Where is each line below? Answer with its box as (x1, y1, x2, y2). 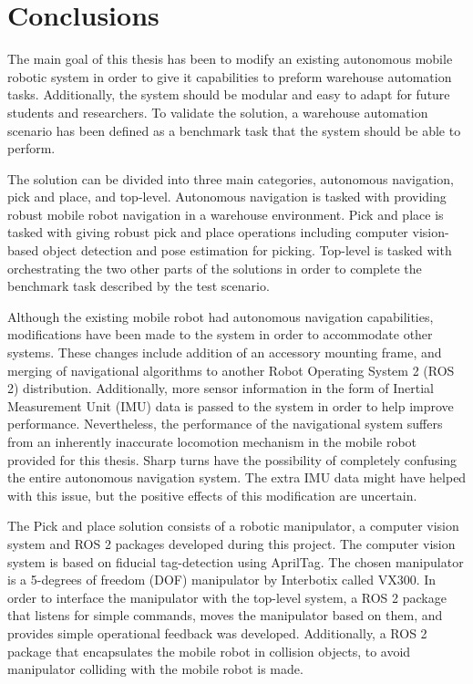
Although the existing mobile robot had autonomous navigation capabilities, (7, 306, 434, 326)
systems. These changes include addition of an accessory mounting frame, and (7, 343, 442, 362)
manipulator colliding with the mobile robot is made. (7, 659, 303, 679)
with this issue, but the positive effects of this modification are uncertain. (7, 485, 417, 504)
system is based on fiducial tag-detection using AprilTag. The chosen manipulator (7, 552, 464, 571)
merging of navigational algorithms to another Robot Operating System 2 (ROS (7, 360, 455, 379)
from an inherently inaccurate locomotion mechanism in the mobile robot (7, 432, 417, 451)
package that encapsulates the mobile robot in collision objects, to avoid (7, 641, 411, 660)
